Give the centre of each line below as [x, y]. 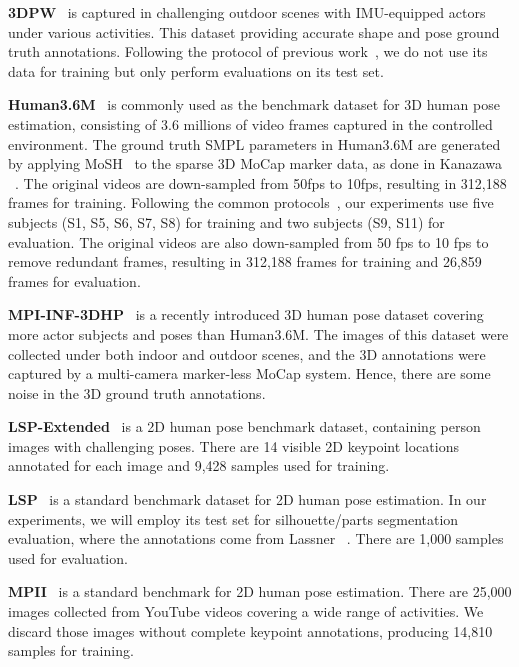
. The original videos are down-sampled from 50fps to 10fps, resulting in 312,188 [261, 182]
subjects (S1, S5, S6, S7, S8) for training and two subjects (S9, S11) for [226, 221]
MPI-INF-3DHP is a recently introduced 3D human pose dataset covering [246, 314]
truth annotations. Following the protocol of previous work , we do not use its [248, 51]
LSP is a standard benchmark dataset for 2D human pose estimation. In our [247, 499]
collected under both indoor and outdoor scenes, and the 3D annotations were [247, 353]
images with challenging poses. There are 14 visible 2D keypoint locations [233, 445]
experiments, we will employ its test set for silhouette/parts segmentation [233, 518]
